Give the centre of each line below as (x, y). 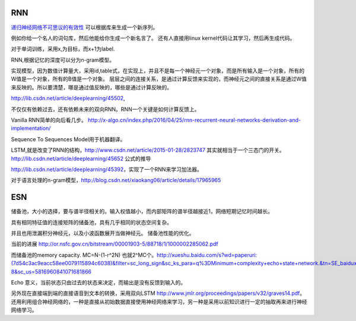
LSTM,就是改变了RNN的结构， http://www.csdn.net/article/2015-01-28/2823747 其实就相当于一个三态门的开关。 (148, 150)
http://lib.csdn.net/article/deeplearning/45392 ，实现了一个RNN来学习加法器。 (107, 169)
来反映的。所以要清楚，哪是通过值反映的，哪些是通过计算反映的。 (91, 87)
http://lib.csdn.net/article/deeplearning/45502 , (68, 98)
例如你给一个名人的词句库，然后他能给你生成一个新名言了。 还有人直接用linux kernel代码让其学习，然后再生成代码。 (153, 38)
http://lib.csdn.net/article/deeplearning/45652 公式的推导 (81, 158)
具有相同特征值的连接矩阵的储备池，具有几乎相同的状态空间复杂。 (91, 222)
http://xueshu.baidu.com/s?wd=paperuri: (207, 255)
